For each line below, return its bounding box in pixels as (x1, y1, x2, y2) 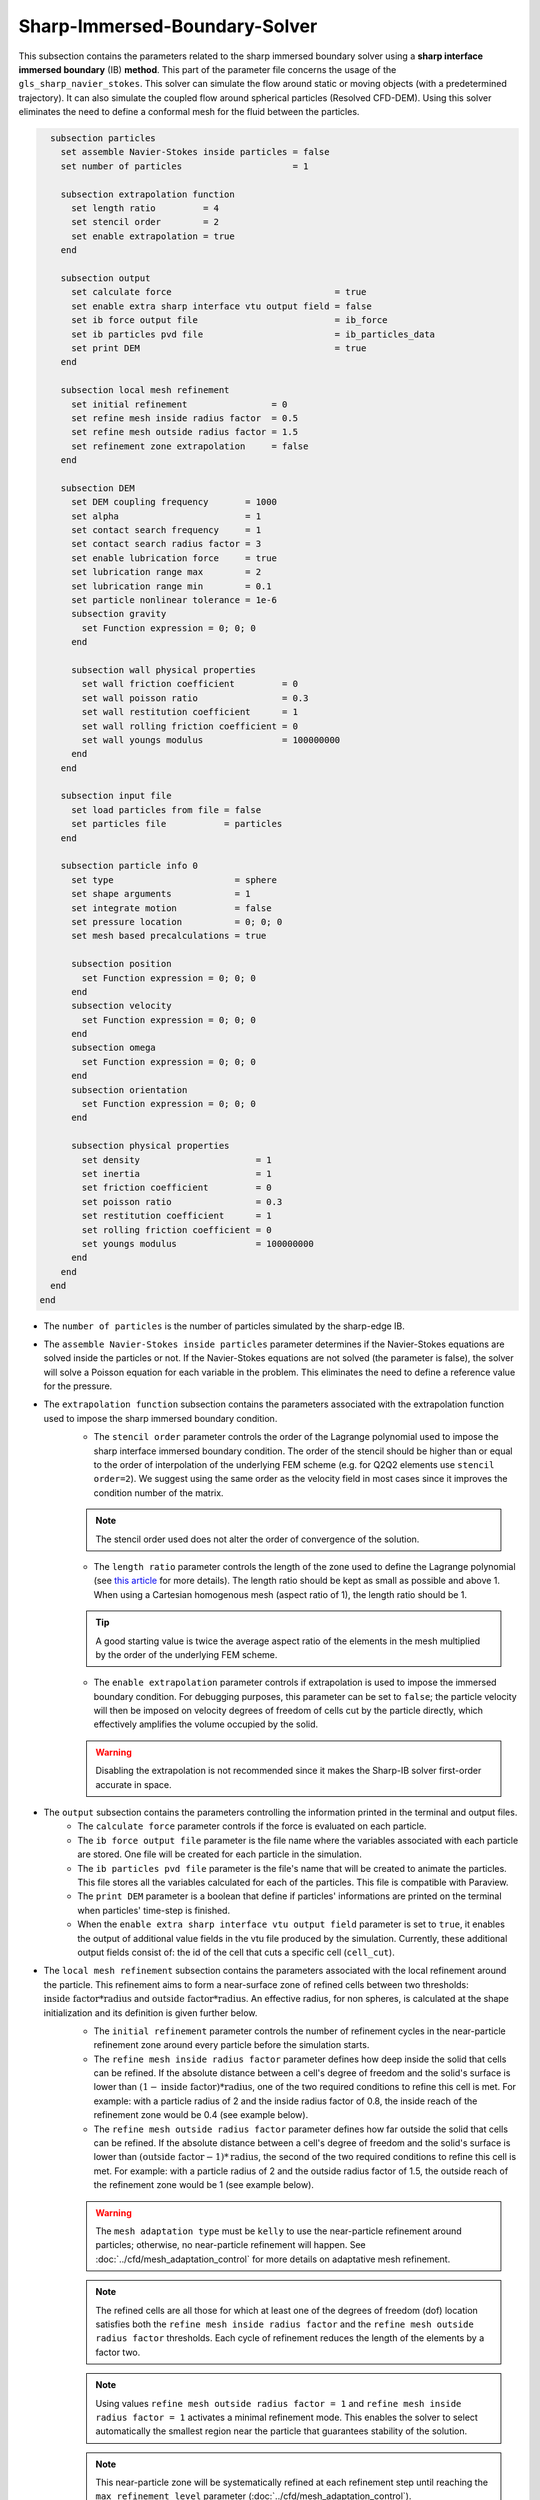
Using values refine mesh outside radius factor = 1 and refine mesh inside (95, 2397, 462, 2409)
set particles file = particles (71, 818, 283, 830)
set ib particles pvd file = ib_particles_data (71, 328, 435, 340)
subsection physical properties (71, 1140, 230, 1152)
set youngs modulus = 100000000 (81, 1238, 314, 1249)
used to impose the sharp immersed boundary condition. (43, 1412, 278, 1424)
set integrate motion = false (71, 902, 272, 914)
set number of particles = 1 (60, 160, 309, 172)
